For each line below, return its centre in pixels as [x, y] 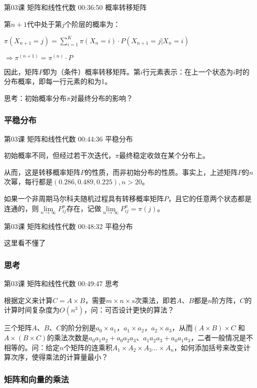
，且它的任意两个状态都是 [210, 198]
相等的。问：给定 [32, 347]
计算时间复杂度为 [32, 310]
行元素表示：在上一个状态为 [188, 71]
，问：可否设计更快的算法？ [129, 310]
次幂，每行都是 [28, 182]
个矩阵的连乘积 [88, 347]
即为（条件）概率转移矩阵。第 [92, 71]
